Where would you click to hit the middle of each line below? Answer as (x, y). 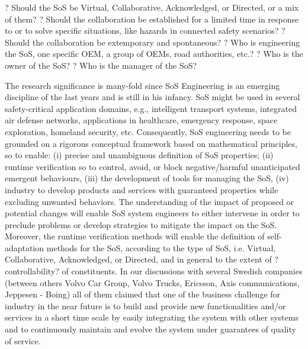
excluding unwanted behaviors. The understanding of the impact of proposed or (150, 201)
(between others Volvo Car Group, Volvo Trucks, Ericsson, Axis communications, (152, 282)
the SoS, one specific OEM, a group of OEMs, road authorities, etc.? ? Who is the (154, 54)
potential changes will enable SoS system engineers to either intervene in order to (152, 213)
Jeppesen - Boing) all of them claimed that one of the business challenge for (143, 294)
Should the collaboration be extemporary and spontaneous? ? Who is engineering (153, 42)
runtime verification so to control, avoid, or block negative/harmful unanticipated (153, 166)
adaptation (25, 247)
